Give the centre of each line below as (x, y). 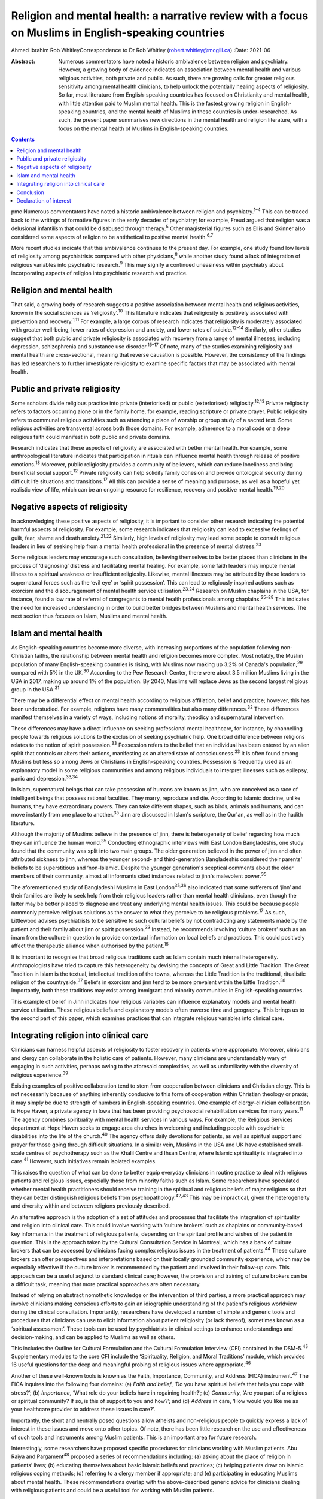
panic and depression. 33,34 (45, 778)
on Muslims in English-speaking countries (118, 32)
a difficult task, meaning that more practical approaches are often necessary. (106, 1284)
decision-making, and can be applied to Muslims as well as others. (93, 1337)
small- (296, 1145)
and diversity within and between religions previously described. (91, 1206)
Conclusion (31, 192)
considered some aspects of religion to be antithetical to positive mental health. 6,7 (112, 236)
